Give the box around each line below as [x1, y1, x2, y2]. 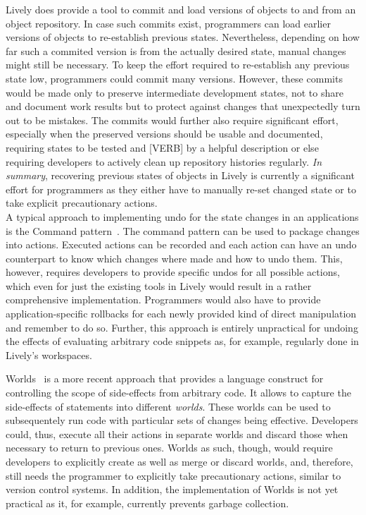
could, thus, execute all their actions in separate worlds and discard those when [6, 426, 348, 441]
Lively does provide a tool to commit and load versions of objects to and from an [6, 2, 356, 16]
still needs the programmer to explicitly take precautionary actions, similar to [6, 468, 341, 483]
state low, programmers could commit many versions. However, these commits [6, 71, 343, 85]
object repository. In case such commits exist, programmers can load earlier [6, 16, 331, 30]
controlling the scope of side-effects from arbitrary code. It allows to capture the [6, 385, 351, 400]
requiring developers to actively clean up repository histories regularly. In [6, 154, 322, 169]
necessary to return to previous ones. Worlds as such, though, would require [6, 440, 333, 455]
